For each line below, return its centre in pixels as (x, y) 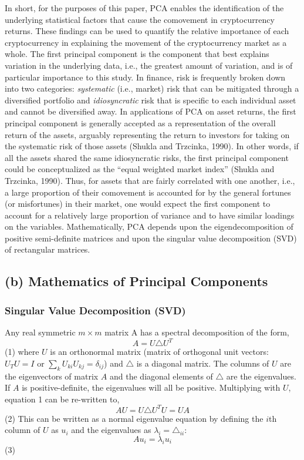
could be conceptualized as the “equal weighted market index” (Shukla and (140, 169)
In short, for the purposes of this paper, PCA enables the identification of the (144, 8)
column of (23, 430)
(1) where (22, 352)
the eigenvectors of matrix (52, 376)
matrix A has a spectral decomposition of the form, (197, 332)
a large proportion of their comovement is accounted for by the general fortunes (148, 192)
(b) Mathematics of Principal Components (136, 281)
